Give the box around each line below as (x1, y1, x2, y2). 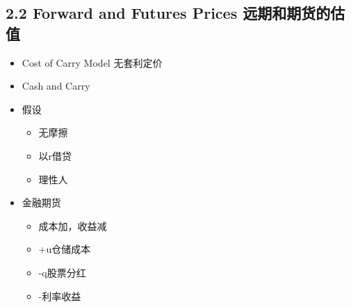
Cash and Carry (22, 78, 90, 93)
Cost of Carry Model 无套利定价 (22, 55, 163, 69)
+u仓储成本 (38, 242, 91, 256)
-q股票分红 (38, 265, 86, 279)
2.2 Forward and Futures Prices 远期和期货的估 (6, 2, 345, 24)
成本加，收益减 (38, 218, 107, 233)
